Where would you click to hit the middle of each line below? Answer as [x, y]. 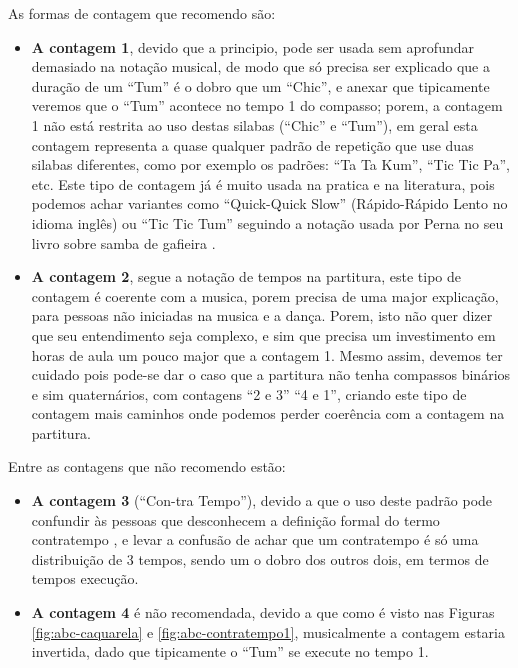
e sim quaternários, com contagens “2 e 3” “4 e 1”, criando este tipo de [249, 393]
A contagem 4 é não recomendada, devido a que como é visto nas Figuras [263, 612]
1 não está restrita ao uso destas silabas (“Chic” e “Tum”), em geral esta [254, 124]
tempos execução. [85, 578]
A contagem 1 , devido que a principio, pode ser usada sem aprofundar [252, 46]
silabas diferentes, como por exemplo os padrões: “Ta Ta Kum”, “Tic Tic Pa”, [270, 164]
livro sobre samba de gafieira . [123, 242]
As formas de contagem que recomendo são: [142, 13]
